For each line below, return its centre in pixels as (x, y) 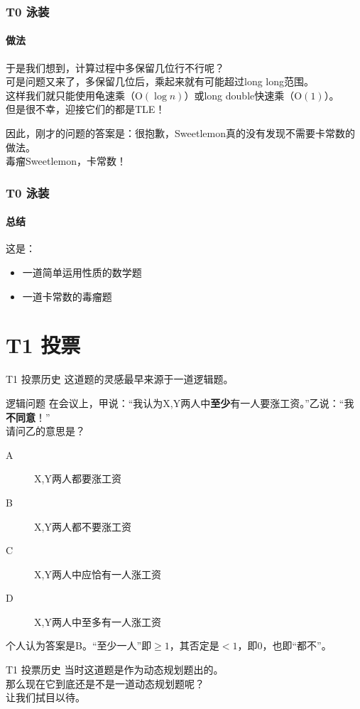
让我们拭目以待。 (45, 697)
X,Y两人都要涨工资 (78, 478)
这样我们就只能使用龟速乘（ (70, 95)
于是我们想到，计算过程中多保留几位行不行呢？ (115, 67)
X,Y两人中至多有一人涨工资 (98, 621)
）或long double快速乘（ (239, 95)
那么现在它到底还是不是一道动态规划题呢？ (105, 683)
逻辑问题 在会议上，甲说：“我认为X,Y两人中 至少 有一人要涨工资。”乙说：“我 (180, 402)
